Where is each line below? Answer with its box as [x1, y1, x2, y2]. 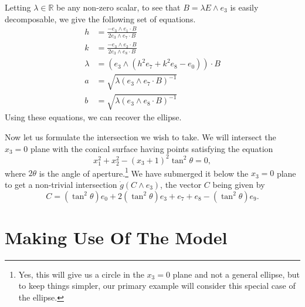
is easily [230, 1, 259, 13]
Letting [5, 1, 31, 13]
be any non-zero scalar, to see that [56, 1, 181, 13]
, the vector [160, 178, 202, 191]
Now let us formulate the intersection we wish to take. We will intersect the [5, 130, 276, 143]
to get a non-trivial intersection [5, 178, 117, 191]
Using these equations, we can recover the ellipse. [5, 111, 182, 123]
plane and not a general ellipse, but [172, 268, 300, 280]
